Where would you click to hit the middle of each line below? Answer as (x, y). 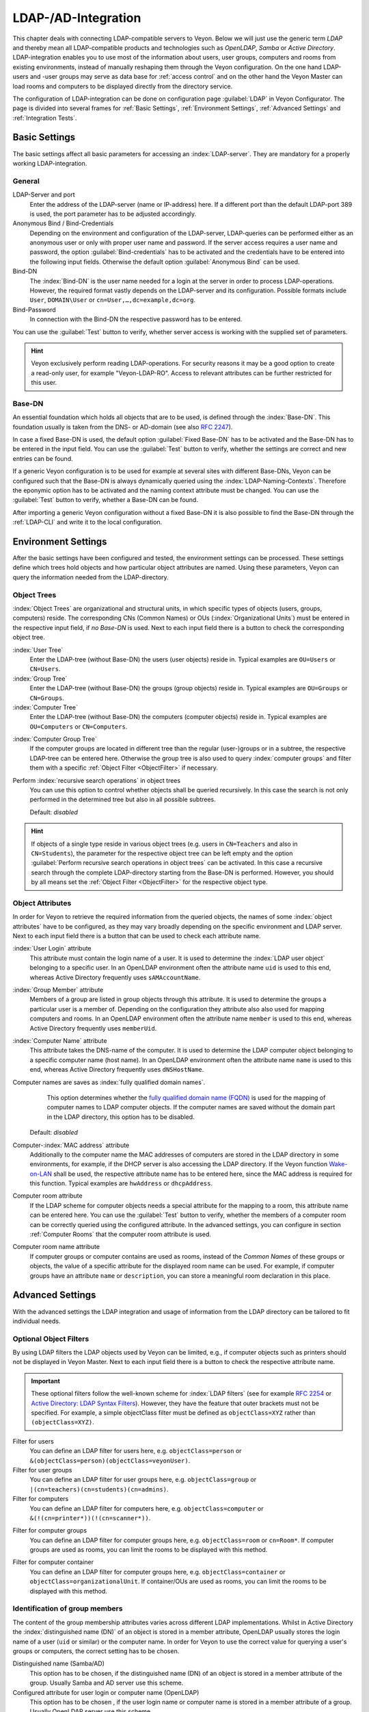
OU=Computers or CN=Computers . (79, 727)
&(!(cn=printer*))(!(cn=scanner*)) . (90, 1518)
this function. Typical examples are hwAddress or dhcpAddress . (121, 1183)
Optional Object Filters (51, 1339)
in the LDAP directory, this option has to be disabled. (121, 1117)
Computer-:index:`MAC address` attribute (71, 1145)
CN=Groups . (47, 698)
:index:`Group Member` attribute (58, 990)
